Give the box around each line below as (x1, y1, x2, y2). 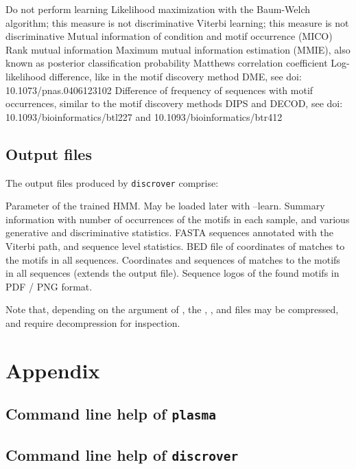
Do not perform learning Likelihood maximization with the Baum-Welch (5, 2, 311, 16)
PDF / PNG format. (5, 279, 93, 293)
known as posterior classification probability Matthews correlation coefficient (5, 56, 328, 70)
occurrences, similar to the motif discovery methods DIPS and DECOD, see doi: (5, 96, 343, 111)
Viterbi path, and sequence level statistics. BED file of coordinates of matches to (5, 238, 345, 253)
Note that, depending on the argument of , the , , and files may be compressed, (5, 302, 339, 317)
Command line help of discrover (5, 444, 239, 465)
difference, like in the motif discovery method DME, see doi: (49, 69, 302, 83)
